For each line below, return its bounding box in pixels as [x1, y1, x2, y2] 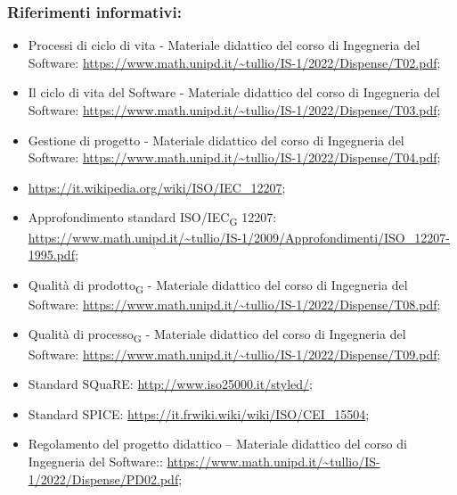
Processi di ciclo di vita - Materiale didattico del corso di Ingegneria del [28, 36, 420, 54]
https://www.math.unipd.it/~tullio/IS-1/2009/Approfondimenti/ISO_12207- [28, 227, 450, 246]
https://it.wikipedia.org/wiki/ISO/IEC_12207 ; [28, 177, 286, 196]
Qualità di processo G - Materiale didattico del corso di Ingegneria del [28, 325, 406, 346]
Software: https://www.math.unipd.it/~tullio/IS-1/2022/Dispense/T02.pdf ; [28, 53, 441, 71]
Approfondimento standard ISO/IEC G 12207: [28, 208, 277, 229]
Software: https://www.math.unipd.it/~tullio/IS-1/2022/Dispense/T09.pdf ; [28, 344, 441, 363]
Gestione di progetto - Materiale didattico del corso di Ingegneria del [28, 130, 404, 149]
